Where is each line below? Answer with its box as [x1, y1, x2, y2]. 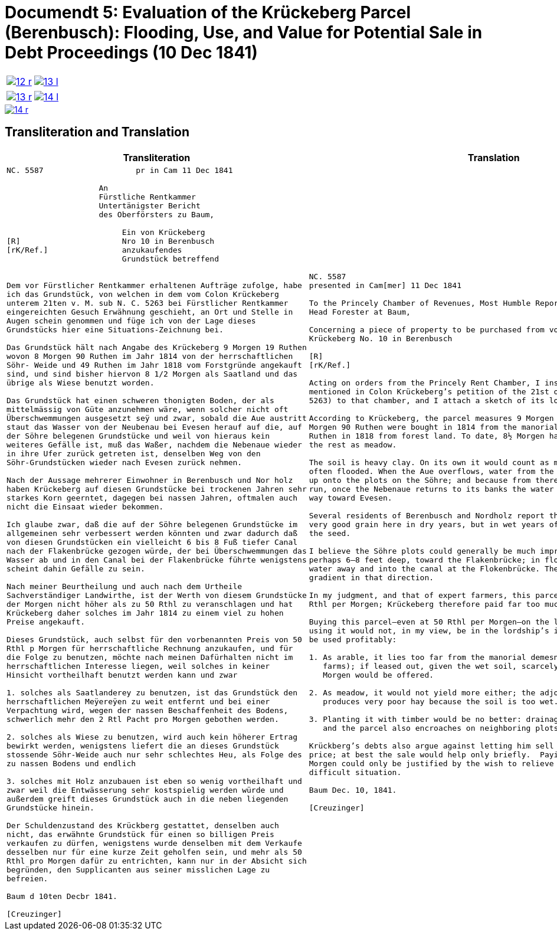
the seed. [309, 528, 351, 538]
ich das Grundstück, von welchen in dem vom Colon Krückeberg [6, 289, 279, 299]
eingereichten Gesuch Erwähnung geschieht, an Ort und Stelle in [6, 307, 293, 316]
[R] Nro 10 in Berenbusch [6, 236, 215, 246]
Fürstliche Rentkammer [99, 192, 196, 201]
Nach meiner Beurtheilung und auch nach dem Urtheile [6, 581, 243, 591]
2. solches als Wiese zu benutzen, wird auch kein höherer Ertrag [6, 732, 298, 741]
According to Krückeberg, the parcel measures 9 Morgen [309, 413, 554, 423]
